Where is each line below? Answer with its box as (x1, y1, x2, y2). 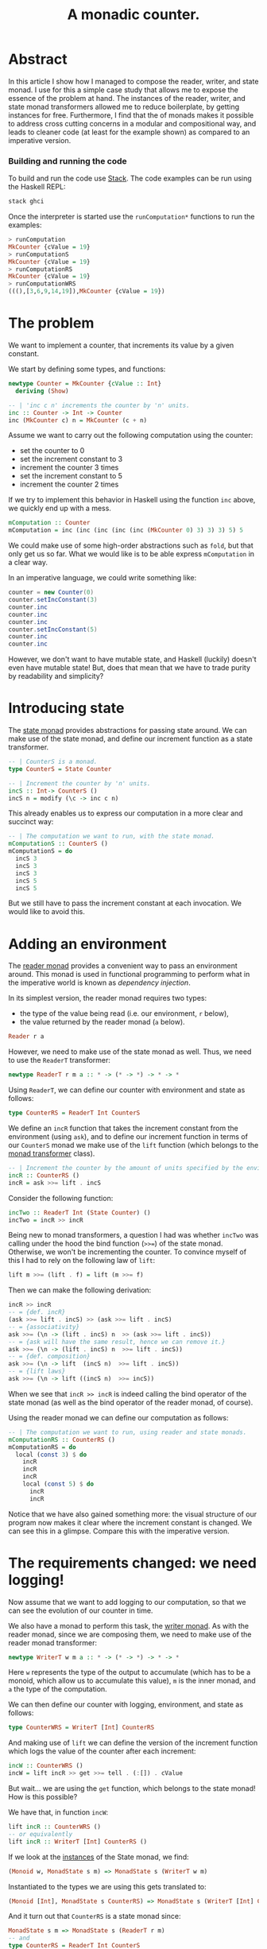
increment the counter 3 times (19, 463, 119, 472)
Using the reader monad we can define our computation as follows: (8, 1412, 229, 1422)
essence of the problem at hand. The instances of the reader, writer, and (8, 93, 246, 103)
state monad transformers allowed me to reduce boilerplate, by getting (8, 102, 240, 111)
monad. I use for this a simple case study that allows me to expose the (8, 85, 238, 95)
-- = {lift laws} (8, 1367, 66, 1376)
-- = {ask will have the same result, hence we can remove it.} (8, 1338, 226, 1346)
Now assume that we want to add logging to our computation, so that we (8, 1597, 246, 1606)
